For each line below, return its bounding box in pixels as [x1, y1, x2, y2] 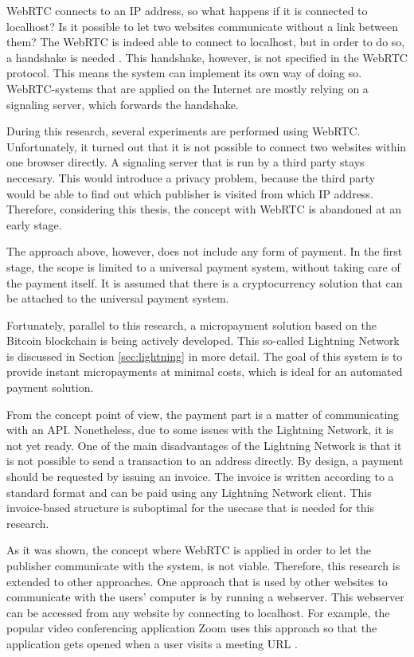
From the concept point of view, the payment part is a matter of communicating [6, 405, 400, 422]
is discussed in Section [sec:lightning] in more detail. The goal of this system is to [6, 347, 403, 364]
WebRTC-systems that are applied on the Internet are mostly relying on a [6, 80, 369, 96]
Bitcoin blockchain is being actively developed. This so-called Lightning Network [6, 332, 400, 349]
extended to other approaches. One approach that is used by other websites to [6, 573, 388, 589]
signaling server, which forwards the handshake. [6, 96, 239, 112]
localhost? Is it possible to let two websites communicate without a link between [6, 18, 398, 34]
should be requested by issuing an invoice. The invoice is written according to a [6, 468, 394, 485]
